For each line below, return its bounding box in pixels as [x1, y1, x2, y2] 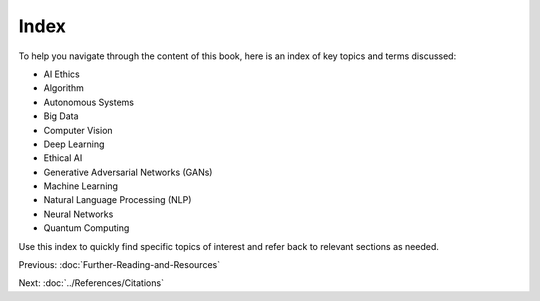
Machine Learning [43, 180, 119, 192]
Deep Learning [43, 138, 105, 150]
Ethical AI [43, 152, 83, 164]
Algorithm [43, 82, 84, 94]
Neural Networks [43, 208, 114, 220]
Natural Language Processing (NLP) [43, 194, 192, 206]
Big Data [43, 110, 79, 122]
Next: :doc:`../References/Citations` [18, 277, 165, 289]
